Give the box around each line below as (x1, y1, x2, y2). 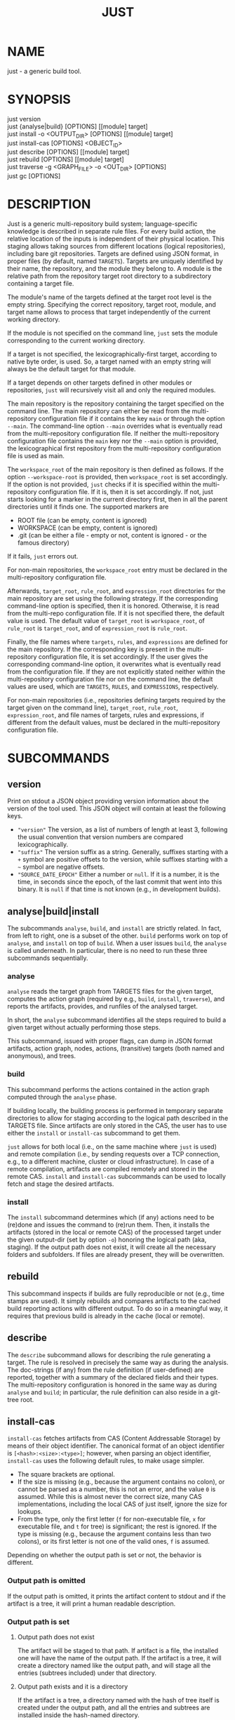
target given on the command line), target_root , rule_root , (7, 703, 179, 712)
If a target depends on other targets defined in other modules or (7, 378, 192, 387)
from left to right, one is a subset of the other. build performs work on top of (7, 931, 228, 940)
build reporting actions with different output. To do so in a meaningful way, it (7, 1304, 228, 1312)
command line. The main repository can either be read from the (7, 407, 191, 415)
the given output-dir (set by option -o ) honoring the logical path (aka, (7, 1235, 207, 1244)
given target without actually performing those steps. (7, 1023, 161, 1032)
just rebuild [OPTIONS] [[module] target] (7, 155, 124, 164)
